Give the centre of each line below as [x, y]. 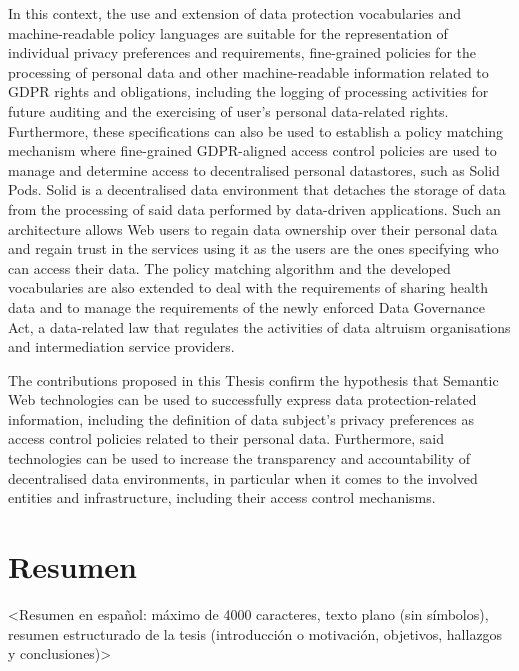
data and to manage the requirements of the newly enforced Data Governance [246, 306]
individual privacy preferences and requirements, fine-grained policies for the [242, 52]
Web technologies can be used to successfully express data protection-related [242, 399]
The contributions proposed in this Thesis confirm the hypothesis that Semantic [253, 379]
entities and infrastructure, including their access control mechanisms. [222, 497]
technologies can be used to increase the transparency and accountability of [239, 458]
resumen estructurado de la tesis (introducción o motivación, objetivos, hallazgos [255, 633]
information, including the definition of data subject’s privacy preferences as [241, 418]
